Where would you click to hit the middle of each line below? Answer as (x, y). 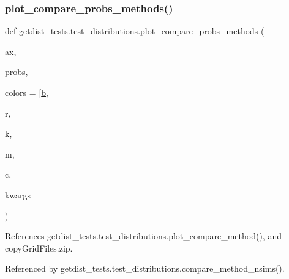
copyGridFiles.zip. (39, 248)
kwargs (18, 194)
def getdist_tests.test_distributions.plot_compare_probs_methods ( (135, 31)
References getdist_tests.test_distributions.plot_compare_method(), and (143, 236)
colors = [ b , (27, 92)
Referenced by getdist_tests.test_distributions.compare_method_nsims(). (145, 268)
